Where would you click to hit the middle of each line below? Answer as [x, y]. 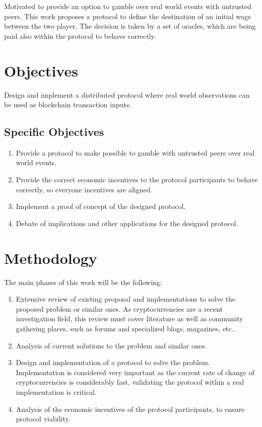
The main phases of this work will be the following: [83, 282]
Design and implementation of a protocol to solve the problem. [113, 362]
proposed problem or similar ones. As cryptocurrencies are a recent [119, 308]
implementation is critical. [56, 392]
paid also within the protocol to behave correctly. [80, 35]
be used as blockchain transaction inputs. [68, 104]
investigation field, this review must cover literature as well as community [129, 318]
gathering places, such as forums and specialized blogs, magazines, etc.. [126, 328]
